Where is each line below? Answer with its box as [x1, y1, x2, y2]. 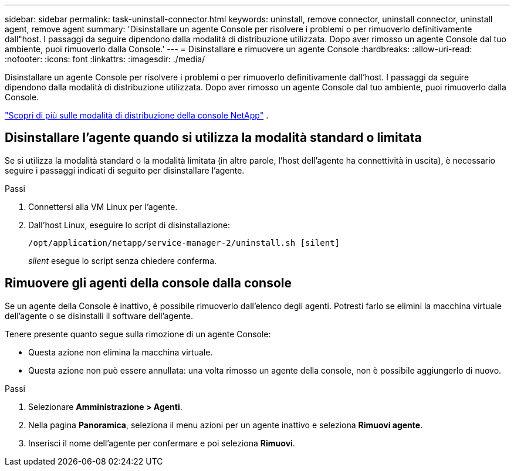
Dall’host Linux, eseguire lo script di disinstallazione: [28, 219, 230, 230]
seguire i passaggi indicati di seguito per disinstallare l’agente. [5, 165, 245, 175]
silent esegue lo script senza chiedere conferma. [28, 255, 217, 266]
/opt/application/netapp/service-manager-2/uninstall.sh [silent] [28, 238, 340, 248]
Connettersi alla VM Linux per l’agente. [28, 201, 178, 212]
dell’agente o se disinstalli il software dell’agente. [5, 310, 193, 321]
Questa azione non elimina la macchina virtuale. [28, 347, 213, 357]
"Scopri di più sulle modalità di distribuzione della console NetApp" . [5, 110, 269, 120]
